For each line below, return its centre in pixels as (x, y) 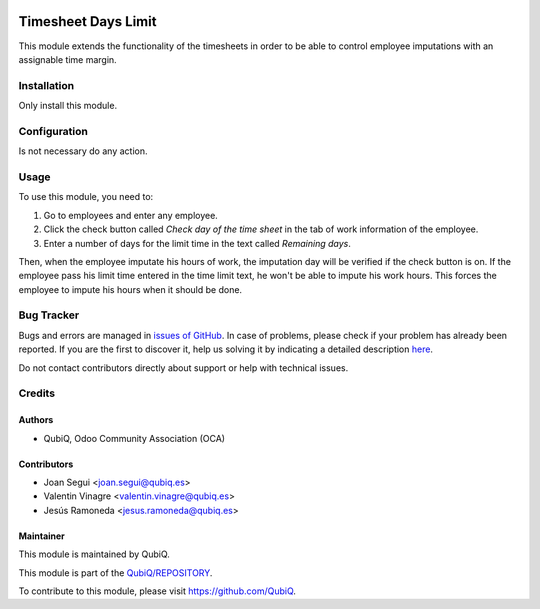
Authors (36, 420)
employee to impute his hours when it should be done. (130, 289)
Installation (46, 85)
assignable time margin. (67, 59)
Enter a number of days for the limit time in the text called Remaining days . (197, 243)
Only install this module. (68, 106)
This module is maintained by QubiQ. (94, 554)
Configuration (53, 131)
